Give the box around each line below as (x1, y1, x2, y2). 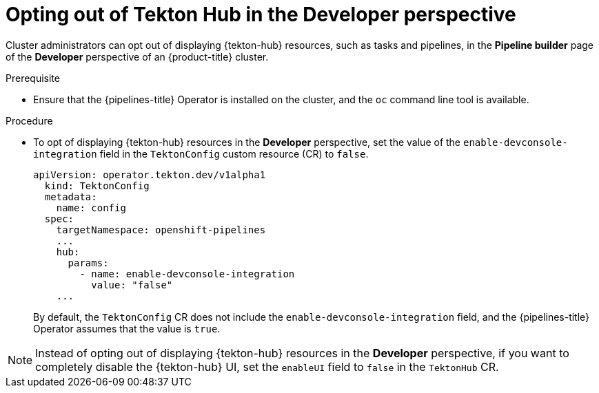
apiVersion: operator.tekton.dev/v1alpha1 (33, 169, 266, 180)
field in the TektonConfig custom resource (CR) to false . (99, 147, 369, 160)
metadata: (44, 191, 97, 202)
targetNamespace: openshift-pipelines (56, 224, 266, 235)
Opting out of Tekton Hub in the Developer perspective (6, 3, 516, 26)
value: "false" (91, 279, 173, 290)
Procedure (6, 114, 53, 127)
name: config (56, 202, 126, 213)
